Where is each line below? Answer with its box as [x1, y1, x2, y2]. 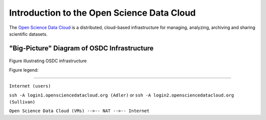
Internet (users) [9, 83, 51, 89]
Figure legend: [9, 67, 39, 73]
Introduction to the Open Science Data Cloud [9, 7, 196, 18]
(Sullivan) [9, 99, 35, 105]
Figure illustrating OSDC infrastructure [9, 58, 87, 64]
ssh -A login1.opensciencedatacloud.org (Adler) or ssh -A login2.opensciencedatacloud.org [9, 92, 234, 98]
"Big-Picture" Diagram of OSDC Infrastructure [9, 44, 154, 52]
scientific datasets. [9, 31, 48, 37]
